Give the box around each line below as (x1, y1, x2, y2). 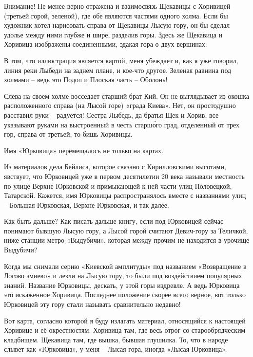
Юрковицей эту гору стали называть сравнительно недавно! (4, 299, 181, 309)
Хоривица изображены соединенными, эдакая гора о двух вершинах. (4, 39, 207, 49)
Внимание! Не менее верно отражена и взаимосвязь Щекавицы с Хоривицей (4, 1, 231, 11)
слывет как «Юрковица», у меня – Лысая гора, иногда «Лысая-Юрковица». (4, 344, 227, 354)
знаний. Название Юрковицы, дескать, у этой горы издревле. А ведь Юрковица (4, 280, 240, 290)
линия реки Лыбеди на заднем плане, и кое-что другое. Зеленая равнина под (4, 65, 232, 75)
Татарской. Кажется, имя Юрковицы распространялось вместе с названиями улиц (4, 190, 246, 200)
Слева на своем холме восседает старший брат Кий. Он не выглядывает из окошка (4, 90, 250, 101)
